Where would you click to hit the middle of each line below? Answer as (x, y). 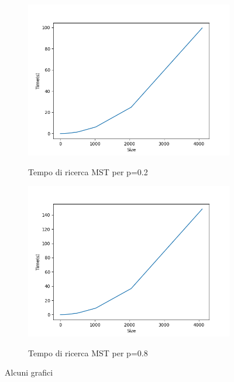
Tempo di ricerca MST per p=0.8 (88, 353)
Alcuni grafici (29, 372)
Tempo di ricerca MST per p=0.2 (88, 171)
